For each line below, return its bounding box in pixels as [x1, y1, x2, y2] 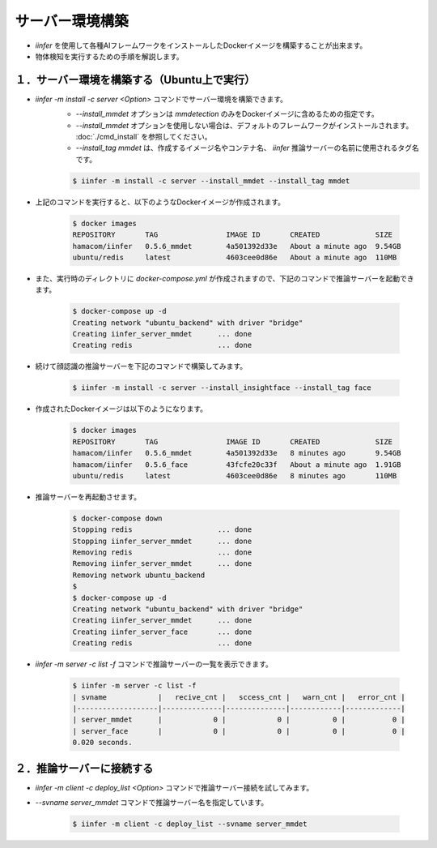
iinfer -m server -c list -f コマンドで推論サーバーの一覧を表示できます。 [35, 659, 273, 669]
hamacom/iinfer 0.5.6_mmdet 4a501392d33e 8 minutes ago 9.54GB [72, 448, 401, 458]
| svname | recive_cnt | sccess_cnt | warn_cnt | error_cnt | [72, 692, 406, 701]
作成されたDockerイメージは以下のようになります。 [35, 404, 208, 413]
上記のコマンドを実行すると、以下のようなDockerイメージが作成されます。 [35, 197, 286, 207]
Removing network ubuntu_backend [72, 570, 206, 580]
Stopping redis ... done [72, 525, 252, 534]
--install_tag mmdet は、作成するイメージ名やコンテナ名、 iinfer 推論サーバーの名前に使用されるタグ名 [75, 143, 420, 153]
